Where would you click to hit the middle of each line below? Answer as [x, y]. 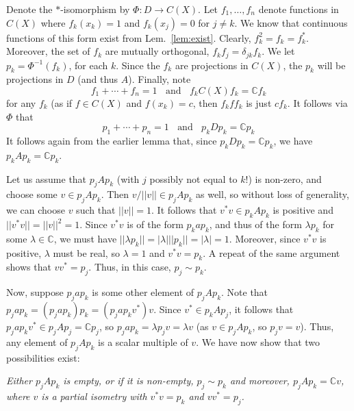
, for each [88, 65]
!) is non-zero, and [283, 178]
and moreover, [260, 381]
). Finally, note [160, 79]
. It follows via [317, 103]
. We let [278, 51]
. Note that [245, 292]
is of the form [155, 224]
